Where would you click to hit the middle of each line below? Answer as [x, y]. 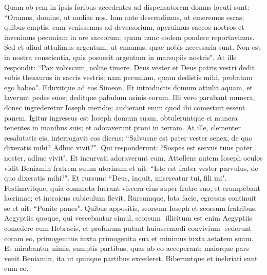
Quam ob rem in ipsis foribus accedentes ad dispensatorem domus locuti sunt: [127, 7]
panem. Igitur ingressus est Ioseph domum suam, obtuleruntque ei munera [121, 117]
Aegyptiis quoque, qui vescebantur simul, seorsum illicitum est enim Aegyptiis [128, 218]
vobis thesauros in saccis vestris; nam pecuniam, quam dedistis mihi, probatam [128, 77]
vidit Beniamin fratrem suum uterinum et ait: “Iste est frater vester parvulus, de [131, 168]
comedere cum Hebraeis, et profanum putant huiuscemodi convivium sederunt [128, 228]
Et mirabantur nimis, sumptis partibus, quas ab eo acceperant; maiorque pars [127, 248]
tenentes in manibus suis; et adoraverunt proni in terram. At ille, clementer [122, 127]
